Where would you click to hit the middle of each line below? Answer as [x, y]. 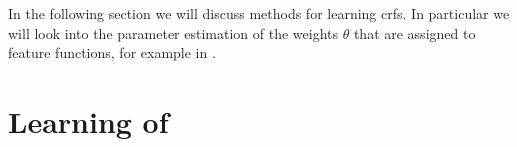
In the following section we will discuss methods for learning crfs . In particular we [259, 13]
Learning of [88, 120]
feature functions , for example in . [112, 52]
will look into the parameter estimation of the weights [173, 32]
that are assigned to [414, 32]
